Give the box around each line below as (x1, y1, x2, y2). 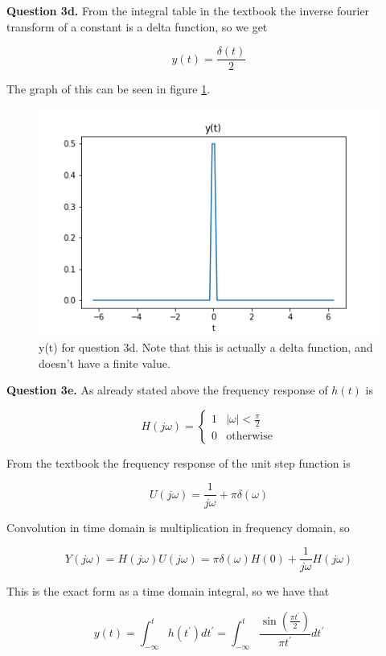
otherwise (226, 431, 273, 443)
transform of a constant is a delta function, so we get (6, 18, 268, 35)
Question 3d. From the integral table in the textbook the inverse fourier (6, 2, 370, 19)
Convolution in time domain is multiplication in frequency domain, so (6, 518, 350, 535)
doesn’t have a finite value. (39, 354, 170, 371)
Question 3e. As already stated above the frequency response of (6, 382, 328, 398)
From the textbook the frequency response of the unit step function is (6, 454, 351, 471)
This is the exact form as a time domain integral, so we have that (6, 583, 330, 600)
